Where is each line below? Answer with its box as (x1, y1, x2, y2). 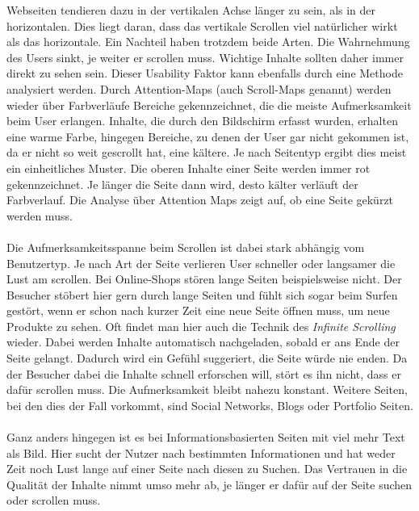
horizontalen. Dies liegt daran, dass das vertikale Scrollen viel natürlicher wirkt (6, 17, 398, 34)
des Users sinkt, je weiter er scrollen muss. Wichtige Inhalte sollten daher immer (6, 48, 404, 65)
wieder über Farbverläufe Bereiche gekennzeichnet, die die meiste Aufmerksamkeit (6, 96, 412, 113)
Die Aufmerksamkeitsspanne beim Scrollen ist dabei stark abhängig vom (6, 238, 365, 255)
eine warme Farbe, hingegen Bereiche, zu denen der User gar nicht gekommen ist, (6, 128, 409, 145)
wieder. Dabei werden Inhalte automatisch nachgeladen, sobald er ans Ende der (6, 333, 400, 350)
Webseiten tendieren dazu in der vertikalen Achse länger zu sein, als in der (6, 2, 376, 18)
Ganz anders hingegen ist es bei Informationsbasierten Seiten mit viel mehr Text (6, 429, 405, 446)
